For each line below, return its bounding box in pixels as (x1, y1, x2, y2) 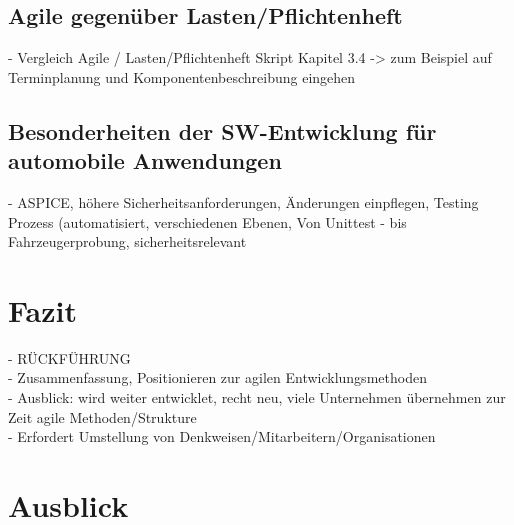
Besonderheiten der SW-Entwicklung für (8, 115, 437, 146)
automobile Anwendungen (8, 145, 282, 176)
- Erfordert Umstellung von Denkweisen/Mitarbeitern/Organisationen (8, 426, 436, 447)
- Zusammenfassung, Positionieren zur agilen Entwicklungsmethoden (8, 367, 427, 388)
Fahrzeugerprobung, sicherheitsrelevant (8, 231, 247, 252)
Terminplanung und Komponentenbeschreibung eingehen (8, 66, 356, 87)
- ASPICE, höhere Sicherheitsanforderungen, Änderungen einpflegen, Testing (8, 191, 479, 212)
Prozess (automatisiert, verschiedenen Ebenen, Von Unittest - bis (8, 211, 407, 232)
